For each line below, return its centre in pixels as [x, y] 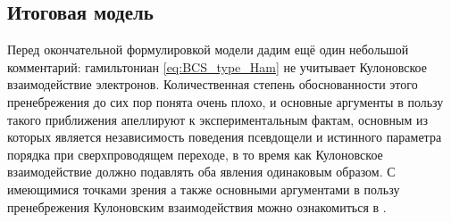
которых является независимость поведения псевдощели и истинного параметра [225, 137]
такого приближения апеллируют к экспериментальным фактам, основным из [217, 119]
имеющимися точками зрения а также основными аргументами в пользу [204, 189]
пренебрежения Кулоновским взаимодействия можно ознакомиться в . [197, 206]
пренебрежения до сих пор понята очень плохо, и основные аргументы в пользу [225, 101]
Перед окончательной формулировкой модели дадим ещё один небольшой [208, 49]
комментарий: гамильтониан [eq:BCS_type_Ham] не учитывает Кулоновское [217, 66]
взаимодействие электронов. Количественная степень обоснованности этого [213, 84]
